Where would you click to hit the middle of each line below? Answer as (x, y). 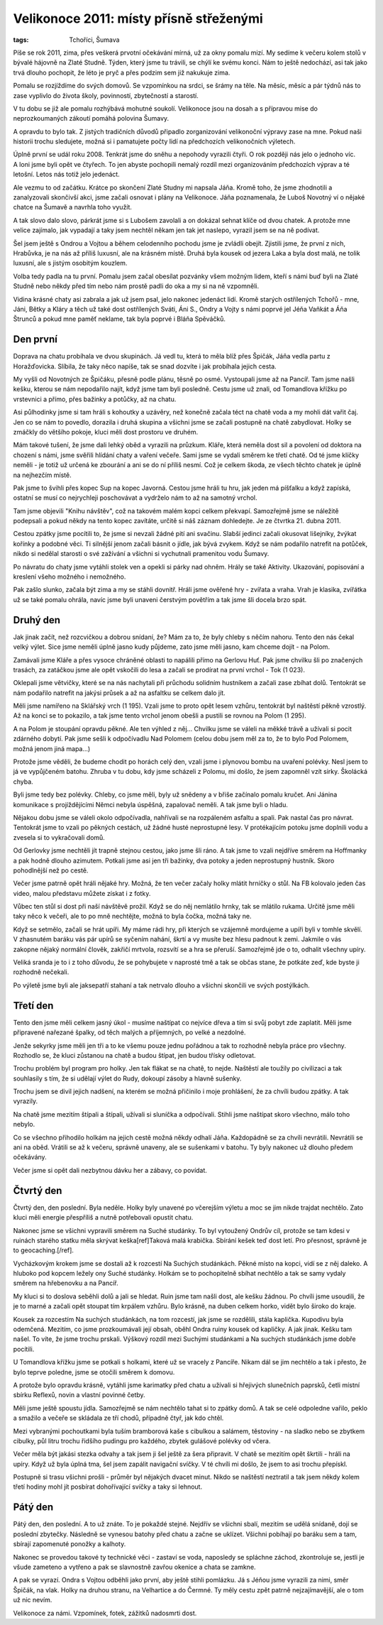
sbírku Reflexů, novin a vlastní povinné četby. (79, 1395)
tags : (21, 40)
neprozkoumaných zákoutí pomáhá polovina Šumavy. (91, 119)
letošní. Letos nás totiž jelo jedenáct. (66, 175)
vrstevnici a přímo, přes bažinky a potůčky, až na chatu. (95, 399)
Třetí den (33, 1006)
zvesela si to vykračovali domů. (59, 837)
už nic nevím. (33, 1600)
